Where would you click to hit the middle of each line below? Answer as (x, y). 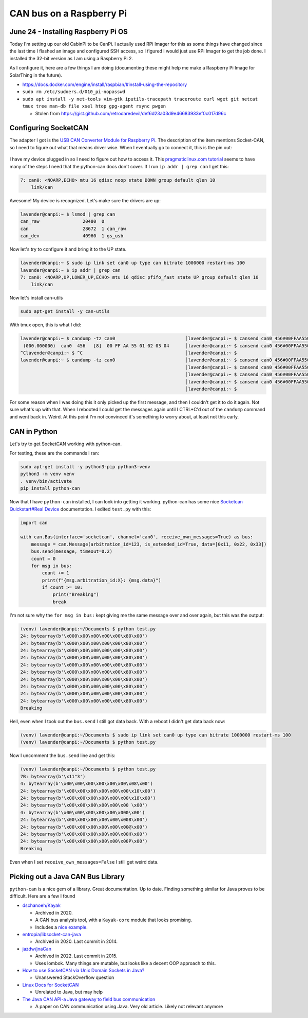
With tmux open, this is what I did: (45, 325)
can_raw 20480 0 (62, 222)
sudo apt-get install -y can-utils (65, 312)
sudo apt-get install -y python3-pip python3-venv (85, 467)
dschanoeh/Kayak (42, 905)
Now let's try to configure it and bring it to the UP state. (68, 249)
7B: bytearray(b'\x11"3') (53, 776)
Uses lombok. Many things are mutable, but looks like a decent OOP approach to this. (126, 963)
